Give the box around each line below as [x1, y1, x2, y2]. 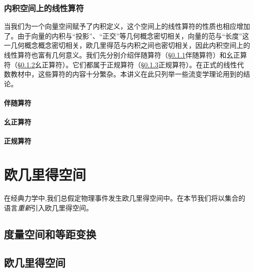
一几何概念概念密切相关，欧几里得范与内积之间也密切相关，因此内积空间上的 [4, 40, 250, 50]
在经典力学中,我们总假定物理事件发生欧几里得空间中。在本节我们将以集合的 [4, 193, 245, 203]
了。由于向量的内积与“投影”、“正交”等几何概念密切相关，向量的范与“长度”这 [4, 30, 249, 41]
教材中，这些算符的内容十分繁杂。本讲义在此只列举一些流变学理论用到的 [10, 69, 243, 79]
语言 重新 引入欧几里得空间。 [4, 202, 93, 212]
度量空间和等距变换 [4, 226, 96, 241]
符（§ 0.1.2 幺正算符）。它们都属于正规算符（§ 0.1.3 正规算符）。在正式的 [4, 59, 224, 69]
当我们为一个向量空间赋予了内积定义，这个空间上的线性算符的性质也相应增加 [4, 21, 250, 31]
